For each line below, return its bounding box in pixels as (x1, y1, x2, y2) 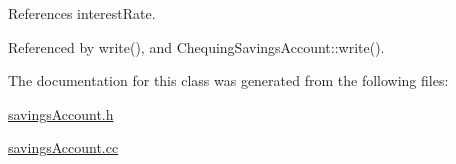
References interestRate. (8, 3, 156, 23)
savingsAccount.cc (8, 137, 119, 158)
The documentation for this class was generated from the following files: (8, 70, 449, 91)
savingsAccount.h (8, 103, 114, 124)
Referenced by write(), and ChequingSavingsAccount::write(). (8, 36, 385, 57)
